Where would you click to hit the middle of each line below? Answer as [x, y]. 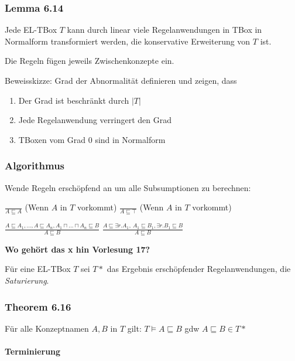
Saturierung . [27, 280]
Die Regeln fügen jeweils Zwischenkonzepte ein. [90, 61]
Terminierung [33, 351]
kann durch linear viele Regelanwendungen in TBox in [164, 30]
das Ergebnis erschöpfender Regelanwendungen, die [199, 269]
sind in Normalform [130, 139]
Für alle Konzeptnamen [47, 328]
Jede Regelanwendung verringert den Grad [95, 120]
